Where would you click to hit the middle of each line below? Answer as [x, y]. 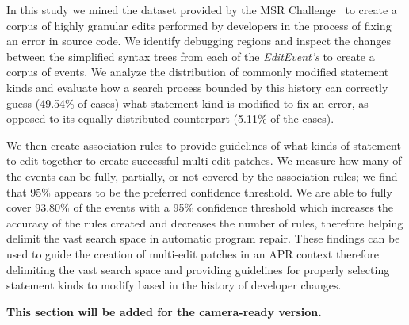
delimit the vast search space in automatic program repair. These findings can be [203, 238]
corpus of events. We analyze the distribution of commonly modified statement [198, 72]
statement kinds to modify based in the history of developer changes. [174, 285]
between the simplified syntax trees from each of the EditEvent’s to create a [191, 56]
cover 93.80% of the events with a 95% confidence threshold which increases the [200, 207]
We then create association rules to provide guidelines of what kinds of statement [204, 145]
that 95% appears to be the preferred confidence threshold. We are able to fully [199, 191]
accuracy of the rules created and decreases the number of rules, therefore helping [205, 222]
